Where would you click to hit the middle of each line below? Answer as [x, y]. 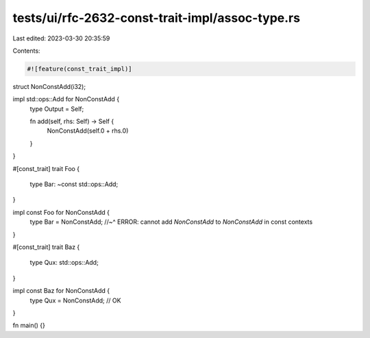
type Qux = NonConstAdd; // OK [75, 300]
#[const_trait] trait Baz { [46, 247]
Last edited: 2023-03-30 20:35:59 [61, 38]
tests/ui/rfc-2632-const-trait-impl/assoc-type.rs [157, 18]
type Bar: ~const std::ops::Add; [74, 184]
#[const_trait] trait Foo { [46, 168]
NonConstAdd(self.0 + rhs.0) [88, 131]
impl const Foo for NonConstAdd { [61, 212]
